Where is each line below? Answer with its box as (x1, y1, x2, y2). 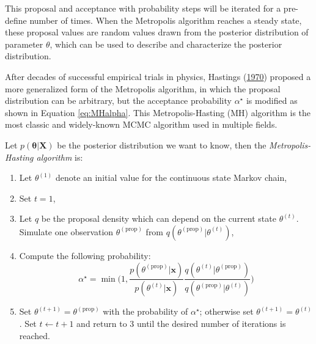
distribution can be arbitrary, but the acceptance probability (5, 94, 232, 107)
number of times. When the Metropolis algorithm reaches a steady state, (29, 13, 302, 26)
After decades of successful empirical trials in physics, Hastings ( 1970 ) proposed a (5, 70, 311, 82)
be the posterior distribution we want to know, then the (57, 138, 266, 151)
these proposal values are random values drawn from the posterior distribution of (5, 26, 309, 38)
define (5, 13, 27, 26)
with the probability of (103, 305, 188, 318)
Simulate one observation (19, 225, 114, 238)
